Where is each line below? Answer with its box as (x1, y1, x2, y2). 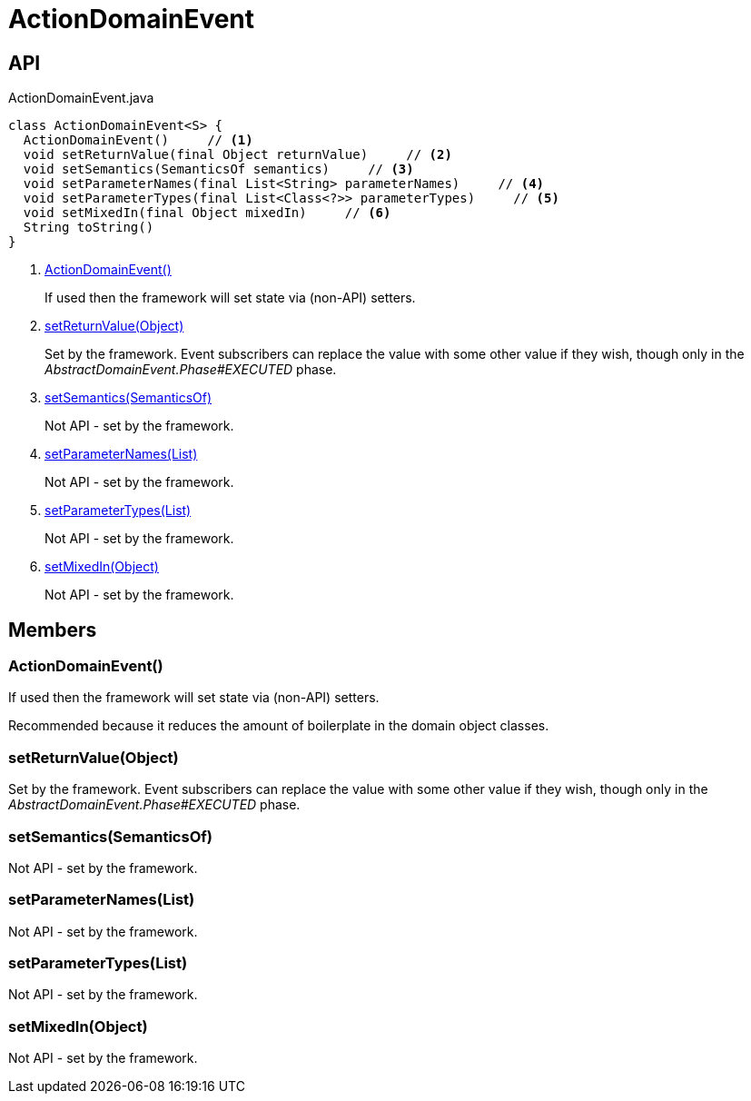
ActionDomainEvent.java (8, 90, 154, 106)
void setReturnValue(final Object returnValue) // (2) (23, 147, 452, 163)
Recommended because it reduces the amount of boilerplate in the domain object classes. (8, 718, 549, 734)
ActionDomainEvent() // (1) (23, 133, 253, 148)
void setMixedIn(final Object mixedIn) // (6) (23, 205, 391, 221)
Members (8, 618, 97, 641)
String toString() (23, 220, 154, 235)
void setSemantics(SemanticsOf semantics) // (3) (23, 162, 414, 177)
